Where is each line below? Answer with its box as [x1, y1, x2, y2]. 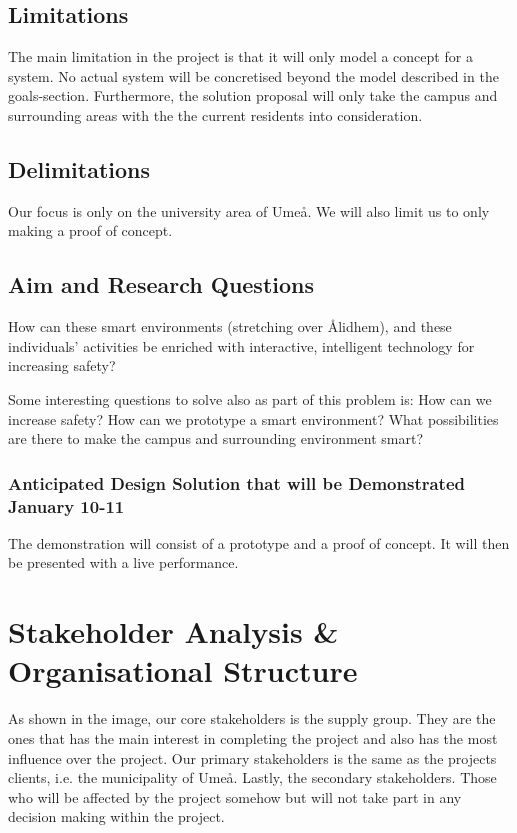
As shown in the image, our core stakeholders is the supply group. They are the [8, 708, 496, 729]
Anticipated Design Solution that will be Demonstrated [8, 470, 465, 495]
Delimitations [8, 153, 151, 184]
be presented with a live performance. [8, 552, 239, 573]
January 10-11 [8, 493, 125, 518]
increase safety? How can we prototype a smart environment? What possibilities [8, 408, 499, 429]
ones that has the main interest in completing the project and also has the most [8, 727, 498, 748]
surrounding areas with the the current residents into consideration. [8, 104, 423, 125]
